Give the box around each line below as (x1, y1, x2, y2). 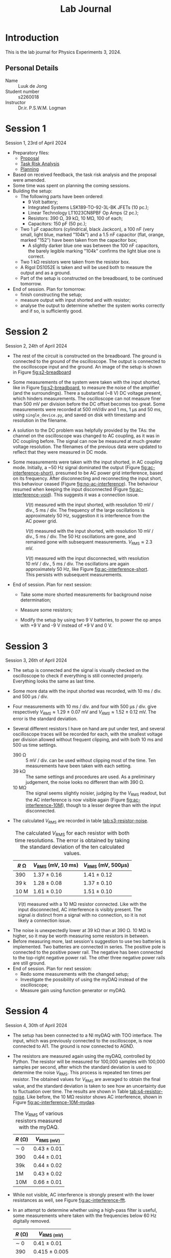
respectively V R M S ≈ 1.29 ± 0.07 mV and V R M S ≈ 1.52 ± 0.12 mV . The (12, 709, 157, 717)
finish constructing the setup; (20, 291, 83, 298)
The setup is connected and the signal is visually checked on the (12, 667, 149, 673)
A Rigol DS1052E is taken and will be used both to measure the (20, 264, 152, 270)
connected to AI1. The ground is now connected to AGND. (12, 1043, 134, 1050)
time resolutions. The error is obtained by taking (15, 837, 130, 844)
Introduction (5, 32, 59, 44)
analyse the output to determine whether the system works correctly (20, 302, 165, 308)
